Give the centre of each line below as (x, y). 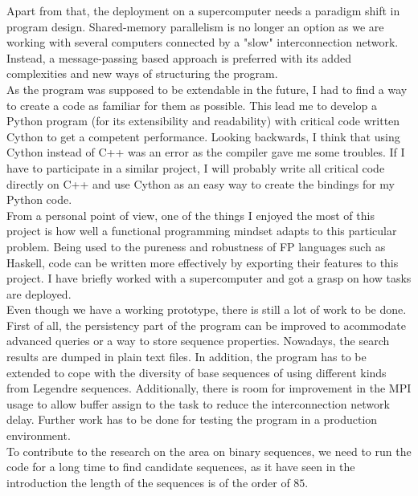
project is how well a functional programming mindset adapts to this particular (202, 231)
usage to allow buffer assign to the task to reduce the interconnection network (198, 403)
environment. (39, 435)
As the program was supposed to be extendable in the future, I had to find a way (207, 89)
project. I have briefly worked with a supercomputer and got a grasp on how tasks (209, 278)
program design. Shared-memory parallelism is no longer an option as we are (195, 26)
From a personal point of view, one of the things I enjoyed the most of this (191, 215)
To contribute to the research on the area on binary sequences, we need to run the (209, 451)
